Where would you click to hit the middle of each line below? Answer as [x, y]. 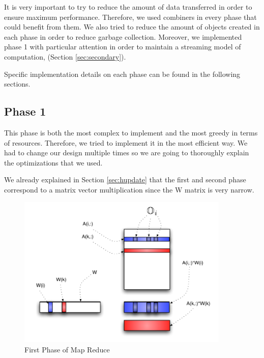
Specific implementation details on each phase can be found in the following [122, 74]
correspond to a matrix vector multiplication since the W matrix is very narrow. [129, 189]
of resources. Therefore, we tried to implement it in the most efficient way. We [126, 142]
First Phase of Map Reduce [67, 349]
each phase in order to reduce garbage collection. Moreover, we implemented [123, 36]
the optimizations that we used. [53, 162]
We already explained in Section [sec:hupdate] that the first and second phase [125, 180]
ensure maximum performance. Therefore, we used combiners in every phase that [130, 17]
